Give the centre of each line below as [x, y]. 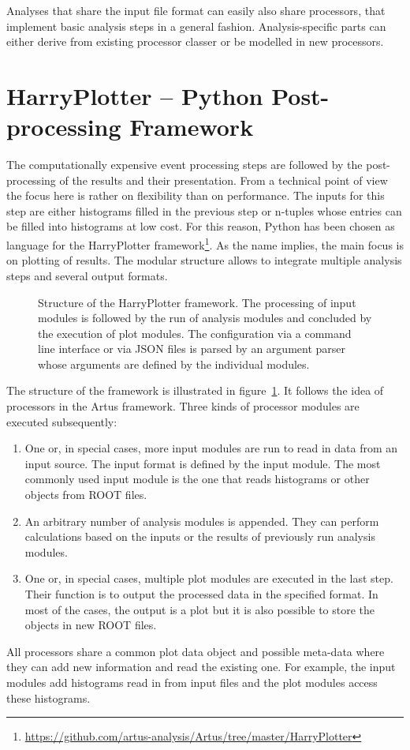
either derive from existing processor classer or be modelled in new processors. [195, 41]
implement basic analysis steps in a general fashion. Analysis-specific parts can [196, 26]
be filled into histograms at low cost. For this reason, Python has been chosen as [201, 226]
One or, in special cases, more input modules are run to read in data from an [211, 448]
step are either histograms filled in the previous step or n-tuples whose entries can [204, 210]
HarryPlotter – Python [135, 95]
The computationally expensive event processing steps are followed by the [184, 165]
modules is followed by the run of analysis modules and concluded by [205, 318]
